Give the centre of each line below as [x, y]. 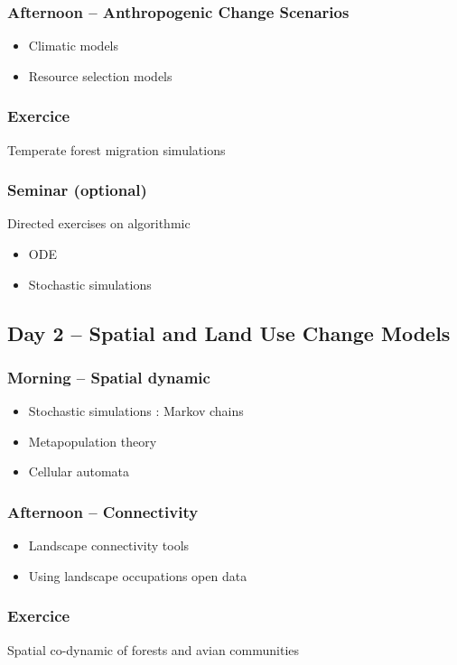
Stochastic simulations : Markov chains [136, 411]
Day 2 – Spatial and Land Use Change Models [229, 332]
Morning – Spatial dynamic [109, 377]
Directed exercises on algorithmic [99, 223]
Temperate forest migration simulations [117, 149]
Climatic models [74, 46]
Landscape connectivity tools [109, 545]
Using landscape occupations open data [138, 575]
